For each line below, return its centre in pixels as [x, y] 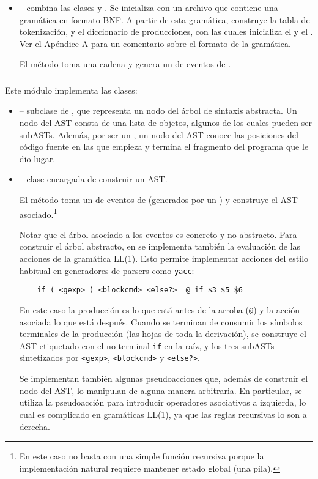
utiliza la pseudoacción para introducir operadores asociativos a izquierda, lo [163, 402]
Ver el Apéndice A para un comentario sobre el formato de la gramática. [155, 43]
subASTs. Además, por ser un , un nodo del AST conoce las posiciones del [159, 134]
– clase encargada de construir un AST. [93, 179]
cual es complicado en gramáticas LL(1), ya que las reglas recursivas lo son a [163, 414]
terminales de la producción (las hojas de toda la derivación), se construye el [163, 334]
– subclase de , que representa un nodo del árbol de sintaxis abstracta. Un [158, 110]
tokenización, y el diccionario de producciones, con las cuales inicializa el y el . [166, 32]
